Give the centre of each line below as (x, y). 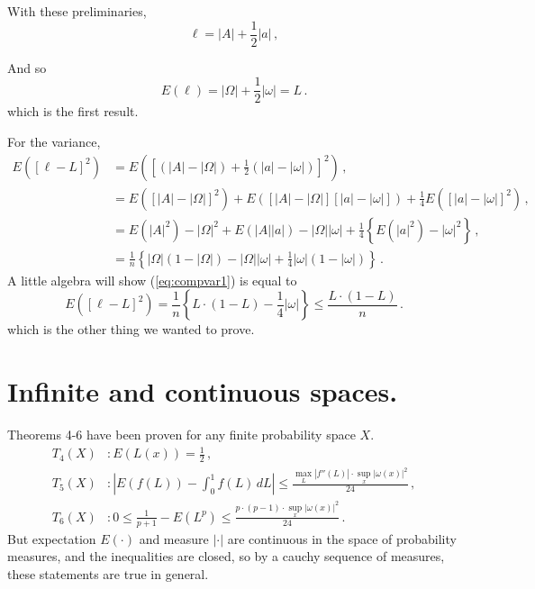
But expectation (52, 538)
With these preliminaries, (77, 11)
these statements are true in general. (108, 573)
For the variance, (54, 141)
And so (27, 67)
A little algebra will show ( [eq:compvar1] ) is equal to (152, 280)
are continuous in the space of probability (342, 538)
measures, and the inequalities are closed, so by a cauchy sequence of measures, (226, 556)
